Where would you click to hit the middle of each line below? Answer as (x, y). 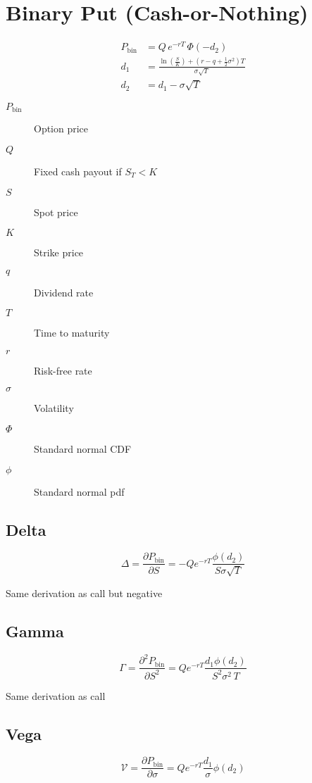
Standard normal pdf (79, 491)
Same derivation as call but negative (84, 593)
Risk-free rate (63, 370)
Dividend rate (64, 292)
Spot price (56, 212)
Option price (61, 129)
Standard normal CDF (83, 449)
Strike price (59, 252)
